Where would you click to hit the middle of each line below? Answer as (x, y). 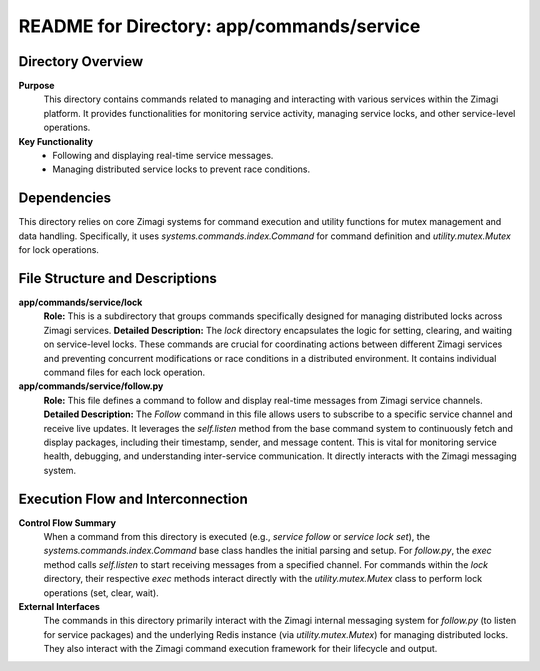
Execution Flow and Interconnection (133, 498)
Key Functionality (56, 141)
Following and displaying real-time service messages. (163, 156)
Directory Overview (81, 61)
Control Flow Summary (67, 522)
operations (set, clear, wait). (101, 592)
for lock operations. (59, 250)
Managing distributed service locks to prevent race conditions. (181, 169)
